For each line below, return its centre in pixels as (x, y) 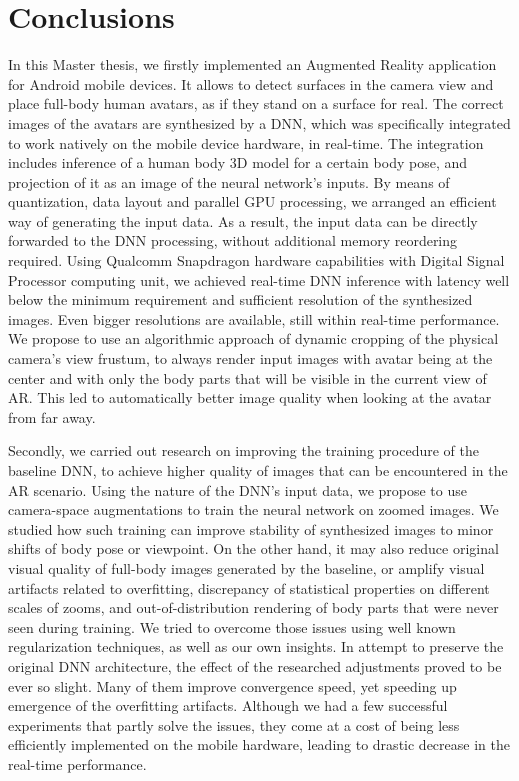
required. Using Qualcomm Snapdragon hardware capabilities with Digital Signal (256, 260)
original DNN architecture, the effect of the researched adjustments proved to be (255, 665)
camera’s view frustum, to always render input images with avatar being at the (250, 358)
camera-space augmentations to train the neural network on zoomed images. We (253, 509)
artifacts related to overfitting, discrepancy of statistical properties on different (249, 587)
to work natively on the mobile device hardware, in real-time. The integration (246, 142)
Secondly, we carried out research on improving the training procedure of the (243, 450)
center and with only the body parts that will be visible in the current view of (247, 377)
